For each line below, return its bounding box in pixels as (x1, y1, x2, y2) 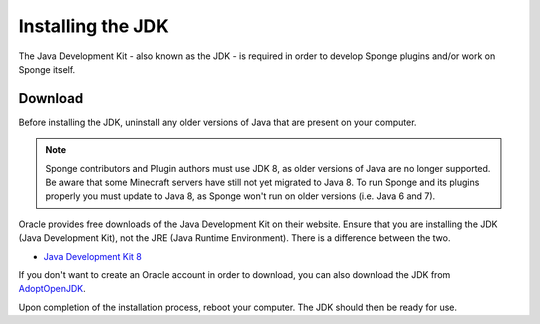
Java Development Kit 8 (43, 250, 142, 262)
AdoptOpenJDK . (18, 283, 87, 295)
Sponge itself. (18, 63, 76, 75)
